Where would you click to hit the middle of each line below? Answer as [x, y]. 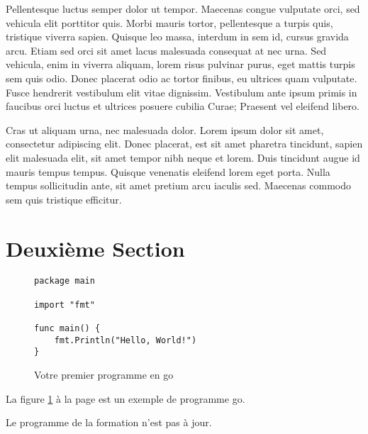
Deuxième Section [95, 248]
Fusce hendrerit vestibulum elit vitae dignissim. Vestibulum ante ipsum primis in [182, 92]
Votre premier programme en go [104, 375]
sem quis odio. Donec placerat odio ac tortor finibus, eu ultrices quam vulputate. [182, 78]
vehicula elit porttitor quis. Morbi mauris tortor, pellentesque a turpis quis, [169, 22]
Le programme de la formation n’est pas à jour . [109, 422]
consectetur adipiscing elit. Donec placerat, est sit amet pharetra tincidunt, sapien [184, 144]
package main [65, 281]
